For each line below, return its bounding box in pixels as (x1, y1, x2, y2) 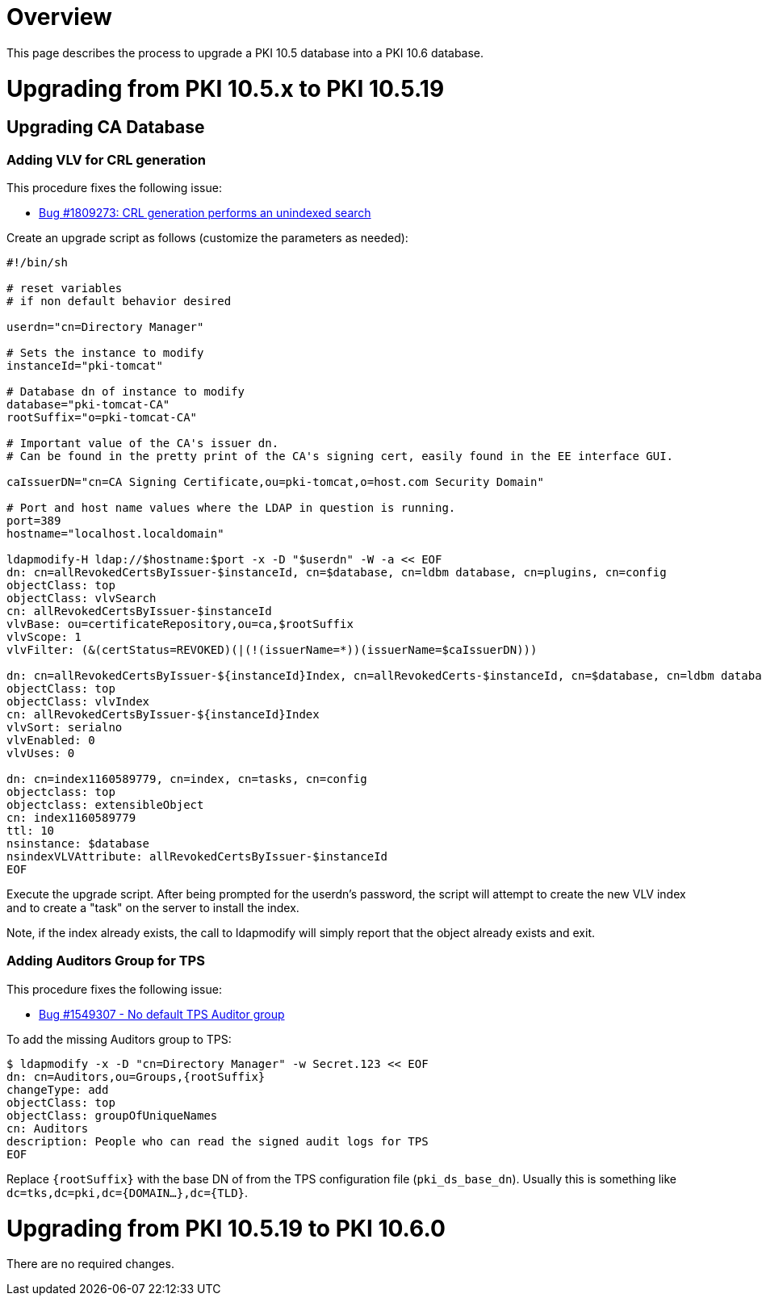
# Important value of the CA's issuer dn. (6, 437, 279, 450)
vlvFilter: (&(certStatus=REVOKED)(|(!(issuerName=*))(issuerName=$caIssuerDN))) (6, 643, 538, 657)
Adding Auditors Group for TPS (6, 952, 205, 969)
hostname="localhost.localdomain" (6, 527, 224, 541)
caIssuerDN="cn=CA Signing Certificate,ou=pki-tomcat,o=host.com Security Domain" (6, 475, 544, 489)
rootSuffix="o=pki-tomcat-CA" (6, 411, 198, 425)
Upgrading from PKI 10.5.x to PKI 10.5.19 (6, 74, 445, 103)
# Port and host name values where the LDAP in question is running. (6, 501, 456, 515)
